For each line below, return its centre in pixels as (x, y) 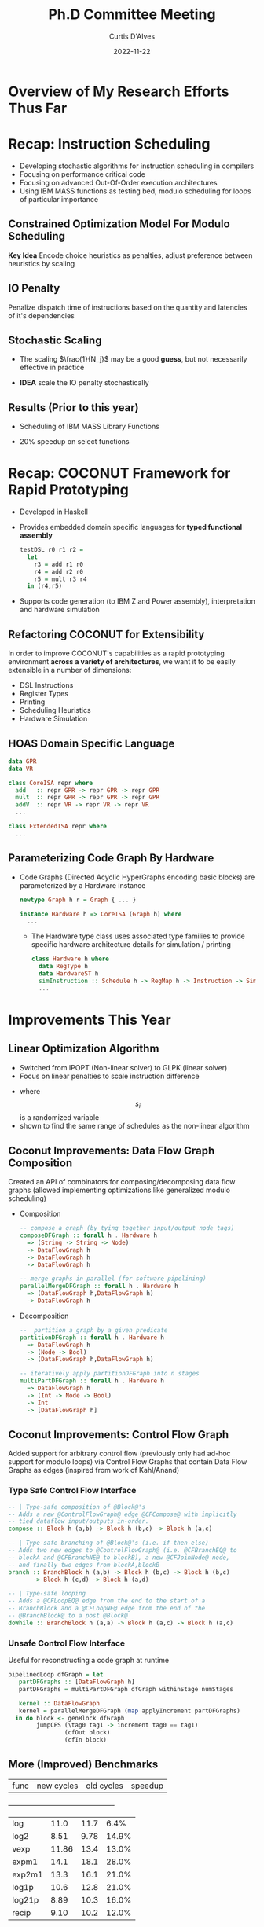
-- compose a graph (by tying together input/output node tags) (127, 1228)
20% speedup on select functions (74, 442)
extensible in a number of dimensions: (70, 670)
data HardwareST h (68, 974)
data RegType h (63, 967)
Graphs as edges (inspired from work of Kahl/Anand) (94, 1470)
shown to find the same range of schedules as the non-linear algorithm (134, 1126)
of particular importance (59, 199)
